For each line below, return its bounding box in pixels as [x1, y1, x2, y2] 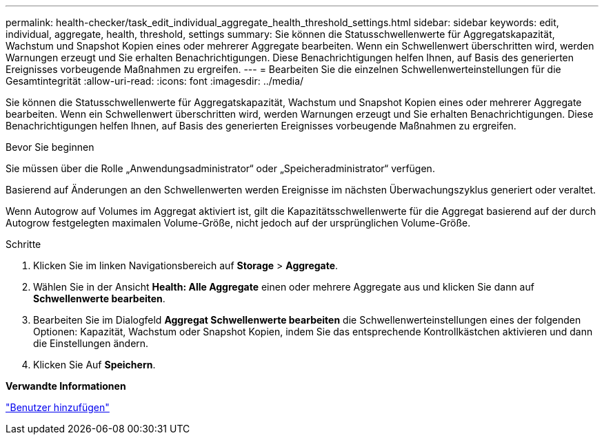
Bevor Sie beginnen [6, 141, 94, 153]
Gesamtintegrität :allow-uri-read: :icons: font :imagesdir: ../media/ [6, 75, 304, 87]
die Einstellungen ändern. [33, 337, 149, 349]
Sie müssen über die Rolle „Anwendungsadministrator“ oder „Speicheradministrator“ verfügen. [6, 163, 435, 174]
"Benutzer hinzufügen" [6, 401, 110, 413]
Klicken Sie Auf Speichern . [33, 359, 156, 370]
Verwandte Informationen [6, 380, 126, 392]
